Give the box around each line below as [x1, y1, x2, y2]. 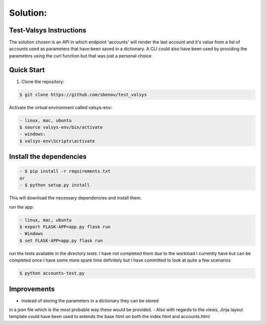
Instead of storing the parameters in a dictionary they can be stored [21, 297, 159, 303]
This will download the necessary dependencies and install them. [9, 195, 142, 201]
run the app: [9, 204, 34, 210]
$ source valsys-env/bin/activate [19, 124, 103, 130]
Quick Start [9, 65, 45, 74]
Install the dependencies [9, 152, 87, 161]
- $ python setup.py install [19, 182, 90, 188]
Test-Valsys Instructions [9, 26, 86, 34]
